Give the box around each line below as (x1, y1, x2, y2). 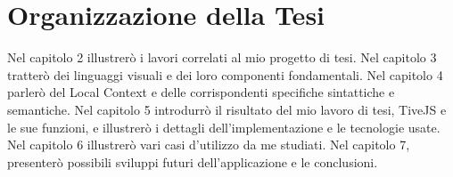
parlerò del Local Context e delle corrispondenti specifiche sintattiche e (7, 83, 395, 101)
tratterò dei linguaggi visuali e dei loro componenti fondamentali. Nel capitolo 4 (7, 65, 443, 84)
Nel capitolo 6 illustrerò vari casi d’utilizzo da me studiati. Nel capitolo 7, (7, 135, 410, 154)
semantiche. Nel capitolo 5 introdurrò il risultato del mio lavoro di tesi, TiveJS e (7, 100, 447, 118)
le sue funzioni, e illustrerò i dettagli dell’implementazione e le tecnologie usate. (7, 117, 441, 136)
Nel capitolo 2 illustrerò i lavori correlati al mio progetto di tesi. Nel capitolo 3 (7, 48, 437, 67)
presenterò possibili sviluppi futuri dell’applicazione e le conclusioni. (7, 152, 378, 171)
